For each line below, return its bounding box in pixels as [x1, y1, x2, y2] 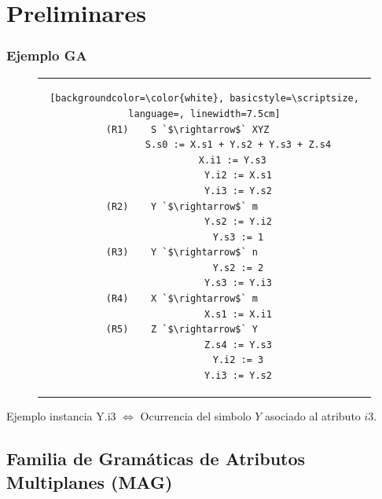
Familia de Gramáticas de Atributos [6, 446, 306, 471]
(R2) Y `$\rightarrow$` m [105, 200, 259, 212]
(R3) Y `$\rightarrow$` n [105, 247, 259, 259]
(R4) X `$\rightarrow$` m [105, 293, 259, 305]
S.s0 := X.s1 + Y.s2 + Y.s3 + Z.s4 [145, 139, 332, 151]
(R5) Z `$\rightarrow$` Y [105, 324, 259, 336]
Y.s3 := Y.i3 [204, 277, 272, 289]
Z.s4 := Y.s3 [204, 339, 272, 350]
